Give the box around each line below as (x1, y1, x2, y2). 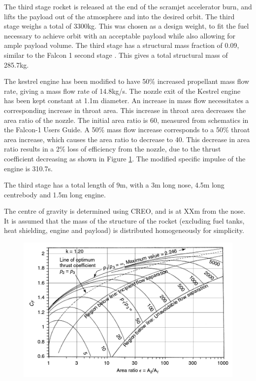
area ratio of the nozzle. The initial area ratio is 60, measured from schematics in (4, 114, 249, 125)
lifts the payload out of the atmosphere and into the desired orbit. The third (4, 11, 235, 21)
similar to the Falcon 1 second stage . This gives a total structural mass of (4, 49, 228, 60)
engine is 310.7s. (4, 163, 53, 173)
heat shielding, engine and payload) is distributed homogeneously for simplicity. (4, 225, 244, 235)
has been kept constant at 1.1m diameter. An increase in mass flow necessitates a (4, 95, 249, 106)
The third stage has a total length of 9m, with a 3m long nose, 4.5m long (4, 180, 224, 190)
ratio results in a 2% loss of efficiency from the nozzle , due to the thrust (4, 144, 221, 154)
